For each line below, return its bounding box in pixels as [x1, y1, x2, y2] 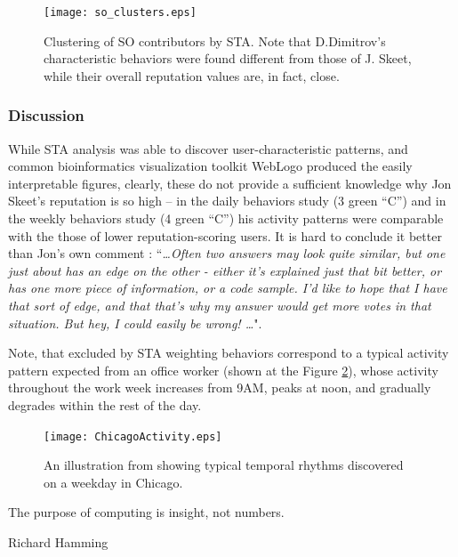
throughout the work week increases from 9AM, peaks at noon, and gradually [8, 378, 431, 397]
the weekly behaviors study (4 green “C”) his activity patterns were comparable [8, 209, 444, 228]
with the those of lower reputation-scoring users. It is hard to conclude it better [8, 226, 442, 245]
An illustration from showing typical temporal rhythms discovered [44, 456, 404, 474]
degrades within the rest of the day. [8, 395, 202, 414]
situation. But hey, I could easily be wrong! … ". [8, 313, 262, 332]
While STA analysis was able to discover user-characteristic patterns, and [8, 139, 408, 157]
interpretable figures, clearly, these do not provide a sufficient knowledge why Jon [8, 174, 452, 192]
